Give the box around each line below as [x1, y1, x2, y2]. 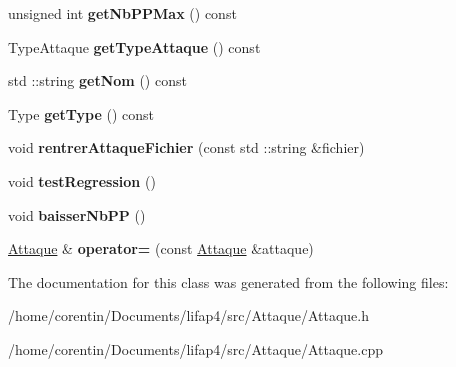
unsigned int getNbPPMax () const [8, 3, 237, 23]
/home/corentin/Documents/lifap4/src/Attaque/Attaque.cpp [8, 338, 383, 359]
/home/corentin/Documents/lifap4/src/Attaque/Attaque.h [8, 305, 369, 326]
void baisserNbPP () [8, 204, 146, 225]
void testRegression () [8, 170, 156, 191]
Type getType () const [8, 103, 155, 124]
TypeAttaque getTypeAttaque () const [8, 36, 261, 57]
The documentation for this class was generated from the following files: [8, 271, 449, 292]
